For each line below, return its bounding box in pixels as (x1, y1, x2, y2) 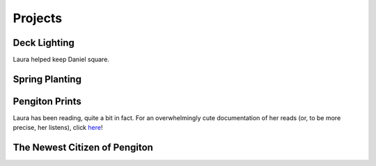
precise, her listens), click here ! (13, 124, 103, 132)
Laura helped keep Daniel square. (13, 56, 109, 64)
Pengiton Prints (13, 95, 81, 107)
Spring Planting (13, 73, 81, 85)
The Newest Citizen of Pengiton (13, 142, 153, 153)
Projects (13, 10, 63, 26)
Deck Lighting (13, 37, 75, 49)
